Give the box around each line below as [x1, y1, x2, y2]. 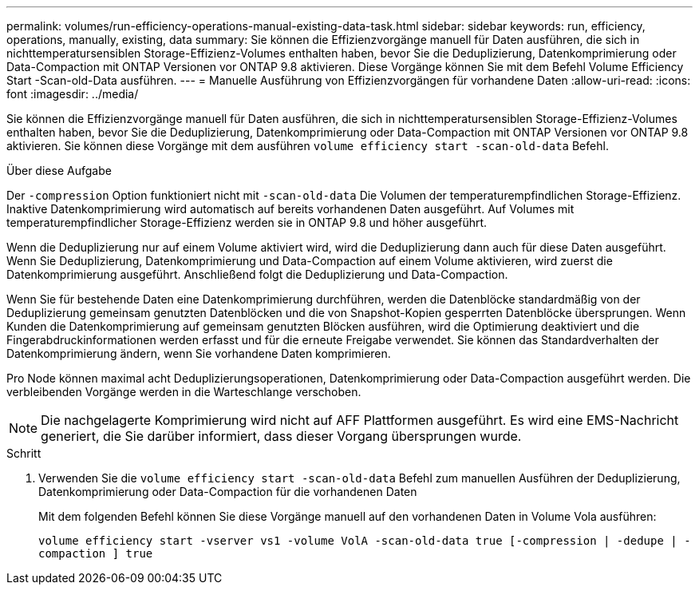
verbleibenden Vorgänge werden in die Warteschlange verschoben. [6, 385, 361, 399]
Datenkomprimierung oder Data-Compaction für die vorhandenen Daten [38, 485, 417, 498]
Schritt [6, 446, 41, 460]
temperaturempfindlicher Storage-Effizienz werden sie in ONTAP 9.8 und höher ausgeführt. [6, 216, 488, 229]
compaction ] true [38, 547, 153, 560]
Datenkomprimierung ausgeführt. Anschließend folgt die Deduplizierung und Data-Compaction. [6, 268, 508, 281]
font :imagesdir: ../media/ [6, 87, 139, 101]
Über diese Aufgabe [6, 164, 112, 177]
